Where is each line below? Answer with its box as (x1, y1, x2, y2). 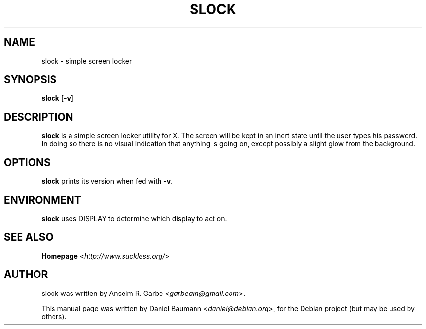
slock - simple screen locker (41, 56, 132, 65)
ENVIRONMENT (4, 193, 81, 206)
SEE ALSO (4, 231, 53, 243)
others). (41, 312, 67, 321)
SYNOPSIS (4, 73, 57, 86)
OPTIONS (4, 156, 51, 169)
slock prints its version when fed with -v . (41, 177, 173, 186)
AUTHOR (4, 268, 48, 281)
